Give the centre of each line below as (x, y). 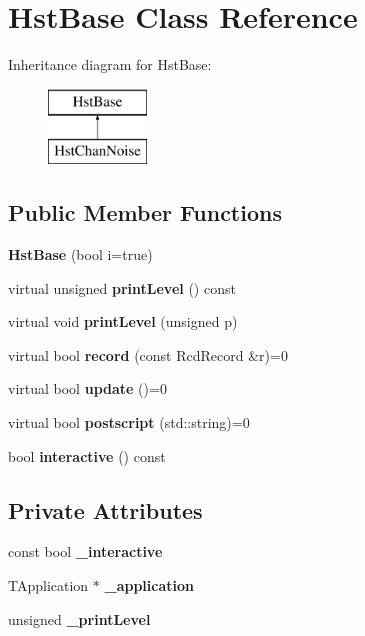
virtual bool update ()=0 (87, 388)
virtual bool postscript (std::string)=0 (129, 422)
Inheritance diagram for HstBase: (110, 64)
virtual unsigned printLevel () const (122, 287)
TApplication (48, 585)
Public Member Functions (145, 212)
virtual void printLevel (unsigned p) (123, 321)
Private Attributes (105, 509)
